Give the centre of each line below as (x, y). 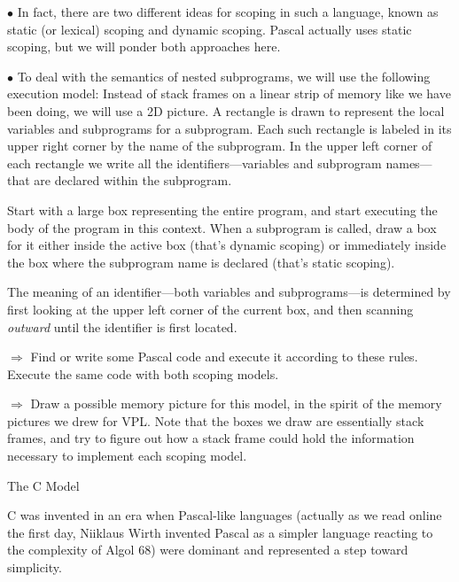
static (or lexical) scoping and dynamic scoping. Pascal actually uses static (210, 29)
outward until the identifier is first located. (122, 326)
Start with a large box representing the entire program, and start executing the (222, 210)
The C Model (43, 485)
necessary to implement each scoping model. (127, 456)
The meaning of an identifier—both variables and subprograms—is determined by (229, 292)
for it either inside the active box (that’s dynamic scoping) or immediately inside (227, 245)
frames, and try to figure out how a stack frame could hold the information (211, 438)
